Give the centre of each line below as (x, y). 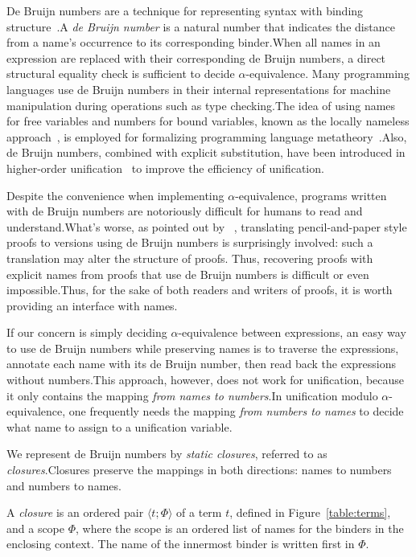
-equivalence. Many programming (327, 74)
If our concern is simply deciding (87, 332)
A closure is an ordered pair (75, 512)
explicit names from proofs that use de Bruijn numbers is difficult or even (188, 274)
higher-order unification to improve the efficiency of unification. (165, 168)
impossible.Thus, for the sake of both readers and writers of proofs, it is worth (200, 290)
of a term (199, 512)
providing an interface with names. (92, 305)
